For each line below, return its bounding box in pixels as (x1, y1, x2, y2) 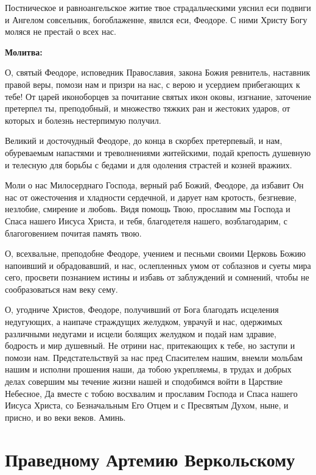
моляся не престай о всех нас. (5, 25, 116, 38)
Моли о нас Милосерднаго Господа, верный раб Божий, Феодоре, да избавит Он (5, 179, 304, 191)
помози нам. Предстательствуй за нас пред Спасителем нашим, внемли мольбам (5, 351, 303, 363)
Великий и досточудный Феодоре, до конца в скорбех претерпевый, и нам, (5, 134, 283, 147)
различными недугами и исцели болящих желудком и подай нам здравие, (5, 327, 276, 340)
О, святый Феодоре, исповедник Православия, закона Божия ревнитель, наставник (5, 66, 311, 79)
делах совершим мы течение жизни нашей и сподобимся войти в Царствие (5, 375, 283, 388)
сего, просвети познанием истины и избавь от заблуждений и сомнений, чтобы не (5, 271, 309, 284)
